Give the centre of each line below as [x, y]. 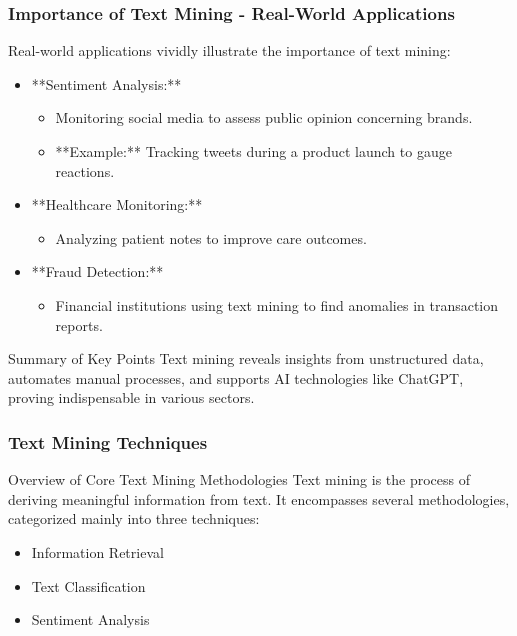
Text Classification [88, 585]
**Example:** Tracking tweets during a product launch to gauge [253, 151]
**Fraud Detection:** [97, 271]
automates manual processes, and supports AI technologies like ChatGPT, [236, 377]
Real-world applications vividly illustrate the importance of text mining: [229, 50]
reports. [79, 324]
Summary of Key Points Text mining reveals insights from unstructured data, [246, 358]
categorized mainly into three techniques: [134, 518]
